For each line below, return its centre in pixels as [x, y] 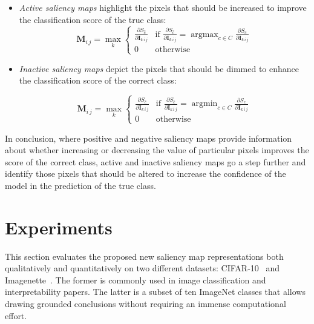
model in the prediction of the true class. [80, 185]
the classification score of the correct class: [98, 80]
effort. [16, 315]
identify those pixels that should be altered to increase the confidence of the [146, 174]
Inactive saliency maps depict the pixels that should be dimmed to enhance [159, 68]
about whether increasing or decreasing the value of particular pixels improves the [157, 150]
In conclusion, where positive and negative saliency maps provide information [149, 138]
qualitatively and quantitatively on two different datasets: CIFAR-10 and [142, 268]
